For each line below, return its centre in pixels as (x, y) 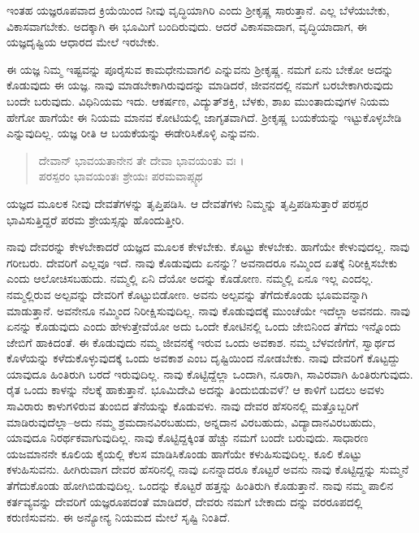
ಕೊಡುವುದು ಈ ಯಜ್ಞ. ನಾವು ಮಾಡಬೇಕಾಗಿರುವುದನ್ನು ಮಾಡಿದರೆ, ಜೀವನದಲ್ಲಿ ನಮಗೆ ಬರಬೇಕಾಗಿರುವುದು (200, 85)
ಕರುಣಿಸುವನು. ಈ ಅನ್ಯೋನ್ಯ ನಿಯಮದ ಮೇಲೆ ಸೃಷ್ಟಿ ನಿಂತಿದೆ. (119, 517)
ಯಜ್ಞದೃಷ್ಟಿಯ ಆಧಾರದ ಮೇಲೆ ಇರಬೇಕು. (83, 42)
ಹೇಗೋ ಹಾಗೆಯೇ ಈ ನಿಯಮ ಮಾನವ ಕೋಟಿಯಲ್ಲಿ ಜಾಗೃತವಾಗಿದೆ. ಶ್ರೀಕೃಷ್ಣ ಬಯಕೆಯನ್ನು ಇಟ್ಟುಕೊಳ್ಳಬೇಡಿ (204, 117)
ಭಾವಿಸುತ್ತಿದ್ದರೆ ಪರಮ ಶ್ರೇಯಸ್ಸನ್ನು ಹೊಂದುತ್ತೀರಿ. (96, 219)
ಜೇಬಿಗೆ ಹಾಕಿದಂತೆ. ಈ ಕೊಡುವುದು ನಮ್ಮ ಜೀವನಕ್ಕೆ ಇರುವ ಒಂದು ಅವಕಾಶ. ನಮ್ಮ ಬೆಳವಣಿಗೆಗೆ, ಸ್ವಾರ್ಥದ (201, 342)
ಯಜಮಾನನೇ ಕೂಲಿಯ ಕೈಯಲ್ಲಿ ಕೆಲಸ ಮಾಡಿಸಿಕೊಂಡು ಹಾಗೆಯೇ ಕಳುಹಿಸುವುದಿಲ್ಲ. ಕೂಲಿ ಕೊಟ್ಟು (184, 453)
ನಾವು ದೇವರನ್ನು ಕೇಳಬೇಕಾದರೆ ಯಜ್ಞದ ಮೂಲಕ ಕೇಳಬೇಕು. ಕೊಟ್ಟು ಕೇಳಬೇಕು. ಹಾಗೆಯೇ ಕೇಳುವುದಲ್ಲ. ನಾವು (208, 247)
